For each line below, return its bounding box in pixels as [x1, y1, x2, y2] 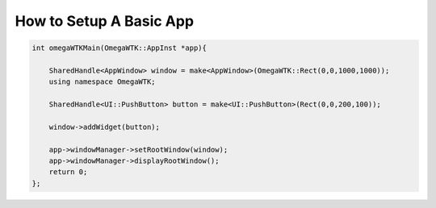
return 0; [48, 168, 88, 177]
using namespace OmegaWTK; [48, 77, 157, 86]
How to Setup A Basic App [15, 12, 194, 30]
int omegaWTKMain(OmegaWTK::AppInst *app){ [31, 44, 208, 52]
